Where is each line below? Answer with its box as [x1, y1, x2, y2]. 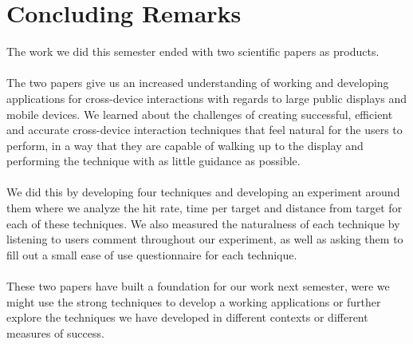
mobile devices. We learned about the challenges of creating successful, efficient [6, 105, 393, 122]
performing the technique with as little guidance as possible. [6, 152, 301, 169]
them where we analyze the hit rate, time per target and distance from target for [6, 200, 403, 216]
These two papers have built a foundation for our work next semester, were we [6, 278, 390, 295]
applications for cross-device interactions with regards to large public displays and [6, 89, 407, 106]
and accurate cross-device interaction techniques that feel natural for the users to [6, 121, 403, 138]
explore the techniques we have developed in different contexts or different [6, 309, 368, 326]
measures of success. [6, 324, 104, 341]
